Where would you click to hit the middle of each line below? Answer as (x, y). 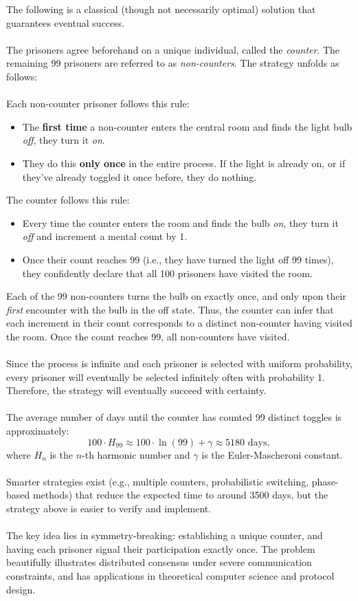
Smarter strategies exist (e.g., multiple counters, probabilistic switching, (158, 481)
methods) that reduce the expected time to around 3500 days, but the (180, 495)
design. (21, 589)
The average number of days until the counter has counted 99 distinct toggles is (174, 417)
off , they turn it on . (64, 140)
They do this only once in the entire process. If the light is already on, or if (184, 163)
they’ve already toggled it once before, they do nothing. (139, 176)
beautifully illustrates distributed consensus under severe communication (159, 562)
